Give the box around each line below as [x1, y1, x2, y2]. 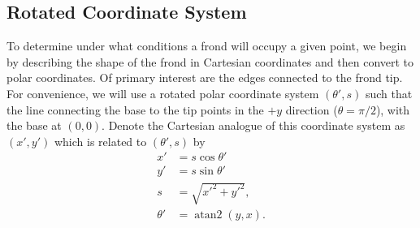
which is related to [54, 132, 147, 149]
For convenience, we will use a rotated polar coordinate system [6, 84, 319, 101]
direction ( [285, 101, 338, 118]
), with [375, 101, 410, 118]
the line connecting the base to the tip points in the [6, 101, 264, 118]
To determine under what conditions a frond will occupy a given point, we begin [6, 37, 407, 54]
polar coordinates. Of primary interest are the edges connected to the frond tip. [6, 69, 403, 86]
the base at [6, 117, 62, 134]
